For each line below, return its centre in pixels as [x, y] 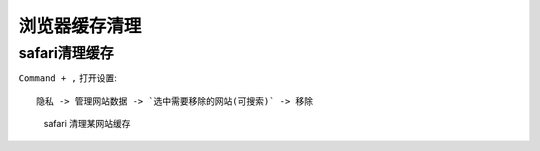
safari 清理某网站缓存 [87, 124]
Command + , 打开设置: [67, 78]
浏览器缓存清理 [80, 26]
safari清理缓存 [66, 53]
